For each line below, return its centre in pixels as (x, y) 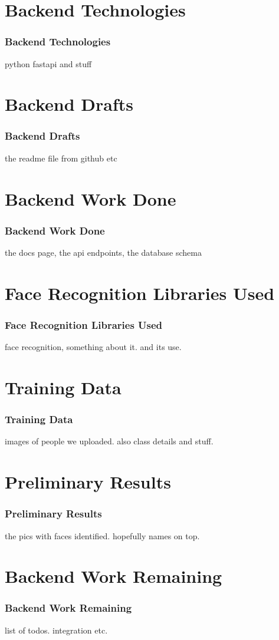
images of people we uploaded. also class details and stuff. (109, 441)
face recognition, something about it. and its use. (93, 347)
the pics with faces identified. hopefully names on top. (102, 535)
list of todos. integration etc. (56, 630)
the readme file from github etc (61, 158)
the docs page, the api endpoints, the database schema (103, 252)
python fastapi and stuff (48, 63)
